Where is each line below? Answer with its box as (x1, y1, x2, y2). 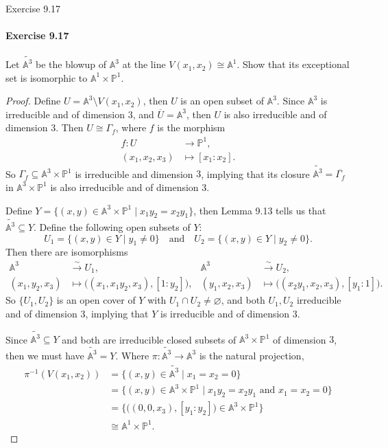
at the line (122, 57, 166, 71)
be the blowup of (35, 57, 107, 71)
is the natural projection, (199, 348, 304, 362)
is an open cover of (56, 293, 136, 307)
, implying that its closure (201, 166, 310, 181)
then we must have (5, 348, 84, 362)
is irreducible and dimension (75, 166, 193, 181)
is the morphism (157, 120, 226, 135)
